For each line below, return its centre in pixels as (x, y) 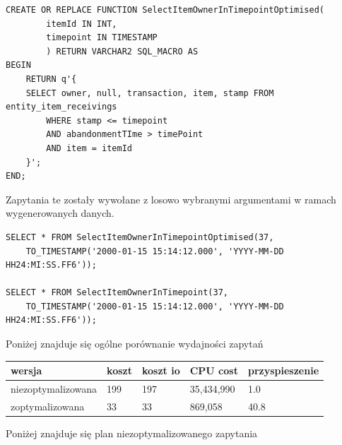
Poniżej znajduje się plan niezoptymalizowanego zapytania (132, 433)
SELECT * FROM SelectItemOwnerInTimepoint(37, (117, 293)
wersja (26, 370)
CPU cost (214, 370)
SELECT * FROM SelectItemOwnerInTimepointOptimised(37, (140, 237)
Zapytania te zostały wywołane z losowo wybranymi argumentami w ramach (171, 199)
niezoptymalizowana (54, 388)
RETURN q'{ (51, 79)
